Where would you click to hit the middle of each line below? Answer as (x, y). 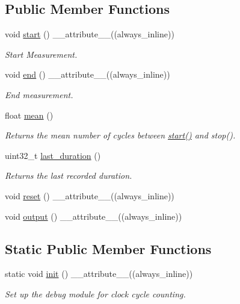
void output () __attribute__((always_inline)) (94, 216)
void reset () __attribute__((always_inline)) (90, 195)
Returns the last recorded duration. (69, 175)
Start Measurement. (41, 54)
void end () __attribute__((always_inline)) (88, 74)
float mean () (29, 115)
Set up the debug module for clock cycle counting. (95, 293)
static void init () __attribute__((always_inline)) (99, 274)
